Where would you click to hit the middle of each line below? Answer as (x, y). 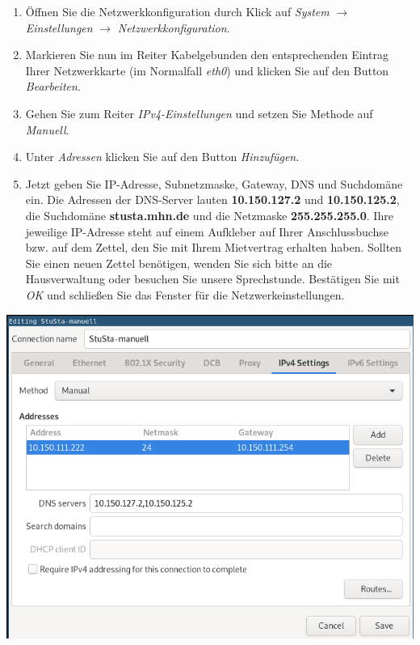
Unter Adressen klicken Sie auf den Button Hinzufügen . (162, 157)
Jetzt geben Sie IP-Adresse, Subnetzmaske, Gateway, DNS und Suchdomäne (214, 183)
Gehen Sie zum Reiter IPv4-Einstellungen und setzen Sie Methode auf (199, 113)
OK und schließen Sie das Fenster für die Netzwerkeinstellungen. (185, 294)
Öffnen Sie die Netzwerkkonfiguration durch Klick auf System (177, 11)
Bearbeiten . (53, 86)
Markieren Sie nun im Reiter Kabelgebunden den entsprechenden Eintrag (207, 55)
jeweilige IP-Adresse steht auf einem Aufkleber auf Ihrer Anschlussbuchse (207, 231)
